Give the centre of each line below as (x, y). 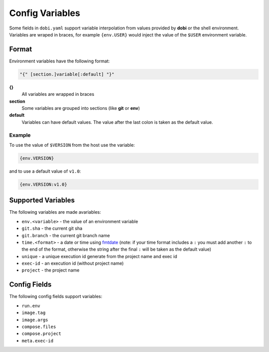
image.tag (34, 313)
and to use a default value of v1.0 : (45, 171)
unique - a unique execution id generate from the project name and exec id (99, 256)
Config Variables (45, 13)
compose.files (39, 327)
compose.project (42, 334)
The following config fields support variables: (56, 297)
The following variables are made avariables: (55, 212)
